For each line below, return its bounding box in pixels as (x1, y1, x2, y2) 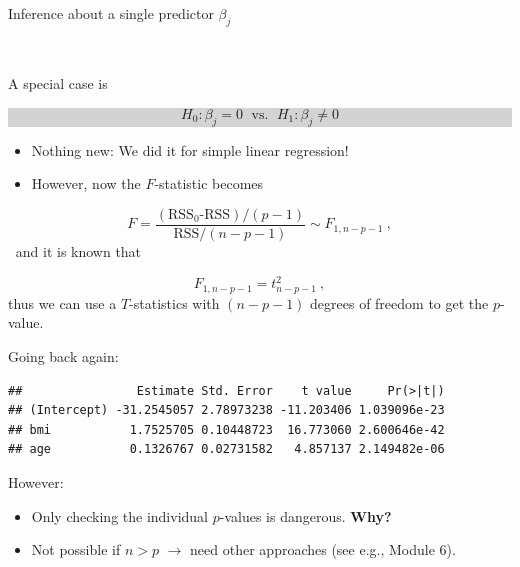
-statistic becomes (154, 173, 264, 194)
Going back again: (8, 346, 119, 367)
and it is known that (15, 241, 142, 262)
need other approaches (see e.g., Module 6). (190, 539, 456, 560)
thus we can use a (8, 292, 117, 313)
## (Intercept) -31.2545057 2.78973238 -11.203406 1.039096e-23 (8, 403, 445, 418)
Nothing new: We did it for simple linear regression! (31, 139, 349, 160)
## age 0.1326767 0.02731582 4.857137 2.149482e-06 (8, 442, 445, 457)
